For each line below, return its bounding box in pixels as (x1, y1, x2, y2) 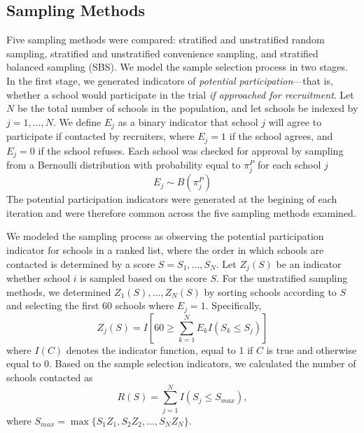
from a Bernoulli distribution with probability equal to (6, 157, 241, 172)
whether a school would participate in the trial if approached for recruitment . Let (6, 87, 354, 101)
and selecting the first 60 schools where (6, 298, 174, 313)
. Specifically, (205, 298, 262, 313)
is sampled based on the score (80, 271, 207, 285)
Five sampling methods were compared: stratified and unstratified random (6, 32, 325, 47)
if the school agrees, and (229, 129, 333, 143)
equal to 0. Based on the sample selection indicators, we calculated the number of (6, 356, 356, 371)
